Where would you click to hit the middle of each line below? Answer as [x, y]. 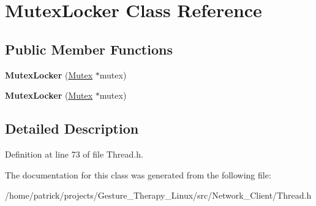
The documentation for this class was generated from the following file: [138, 174]
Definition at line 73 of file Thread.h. [74, 154]
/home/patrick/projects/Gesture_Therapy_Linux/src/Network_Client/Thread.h [158, 195]
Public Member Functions [89, 49]
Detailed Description [72, 128]
